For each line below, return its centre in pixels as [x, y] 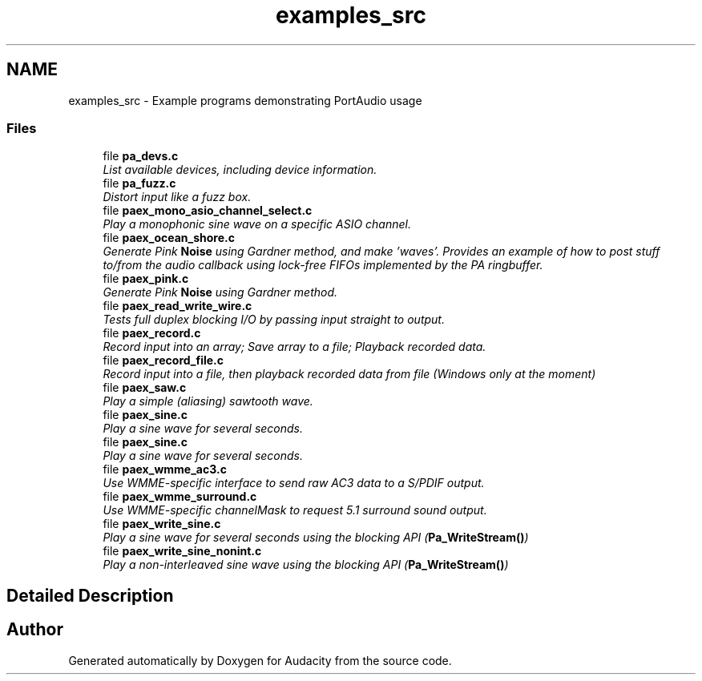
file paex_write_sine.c [162, 524]
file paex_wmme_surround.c [180, 497]
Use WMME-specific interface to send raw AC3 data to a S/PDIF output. [294, 483]
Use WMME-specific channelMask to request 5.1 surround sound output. [295, 510]
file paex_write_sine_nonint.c [182, 551]
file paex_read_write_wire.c [178, 306]
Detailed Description [90, 595]
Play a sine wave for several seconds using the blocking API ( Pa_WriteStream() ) [316, 538]
